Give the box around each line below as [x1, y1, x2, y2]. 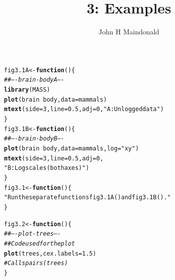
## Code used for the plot [4, 240, 75, 247]
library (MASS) [4, 86, 51, 94]
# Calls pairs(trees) [4, 260, 68, 267]
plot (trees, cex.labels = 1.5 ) [4, 250, 97, 257]
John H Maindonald [98, 26, 160, 37]
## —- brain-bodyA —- [4, 76, 64, 84]
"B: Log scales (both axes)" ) [4, 164, 89, 172]
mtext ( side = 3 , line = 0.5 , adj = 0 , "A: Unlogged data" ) [4, 106, 164, 113]
